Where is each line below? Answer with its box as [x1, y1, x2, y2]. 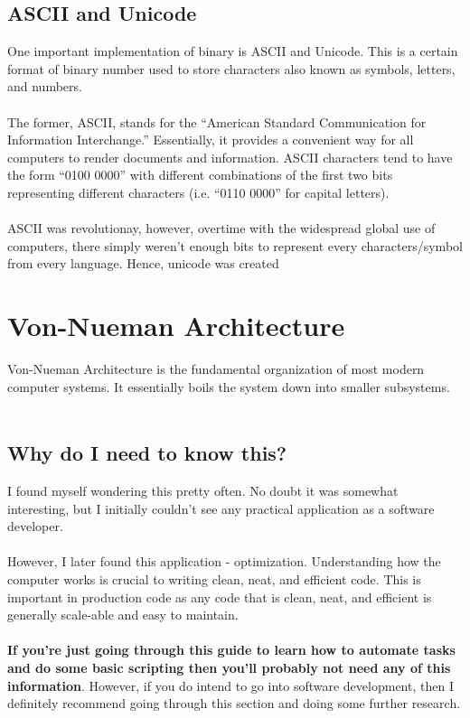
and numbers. [7, 77, 82, 96]
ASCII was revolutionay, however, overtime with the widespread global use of [7, 219, 436, 238]
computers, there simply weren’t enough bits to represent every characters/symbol [7, 236, 463, 255]
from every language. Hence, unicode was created [7, 254, 279, 273]
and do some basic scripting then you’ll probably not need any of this [7, 657, 451, 676]
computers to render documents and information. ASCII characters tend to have [7, 147, 453, 166]
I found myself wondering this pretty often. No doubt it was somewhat [7, 481, 399, 500]
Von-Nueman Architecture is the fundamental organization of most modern [7, 359, 425, 378]
